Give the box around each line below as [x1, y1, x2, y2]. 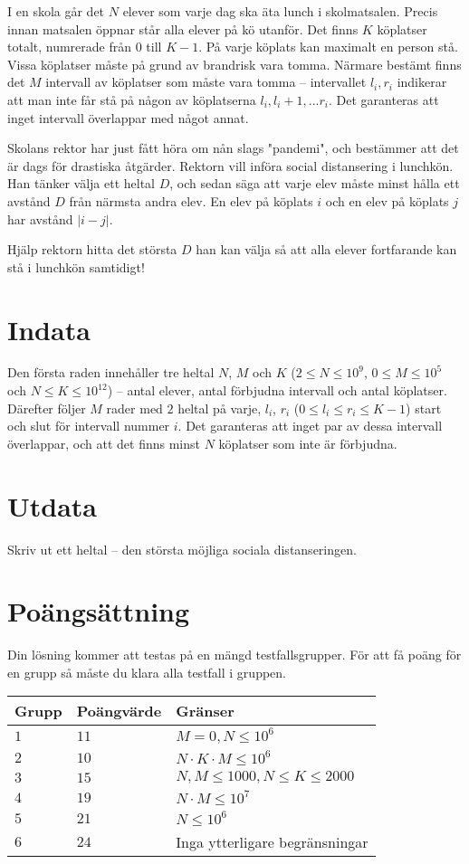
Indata [7, 310, 91, 347]
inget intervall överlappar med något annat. [7, 108, 249, 127]
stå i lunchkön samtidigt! [7, 257, 145, 276]
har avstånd [7, 209, 73, 228]
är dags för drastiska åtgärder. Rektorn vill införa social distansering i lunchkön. [7, 156, 454, 175]
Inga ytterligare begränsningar [176, 831, 368, 853]
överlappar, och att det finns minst [7, 433, 200, 452]
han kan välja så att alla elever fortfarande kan [196, 240, 457, 259]
